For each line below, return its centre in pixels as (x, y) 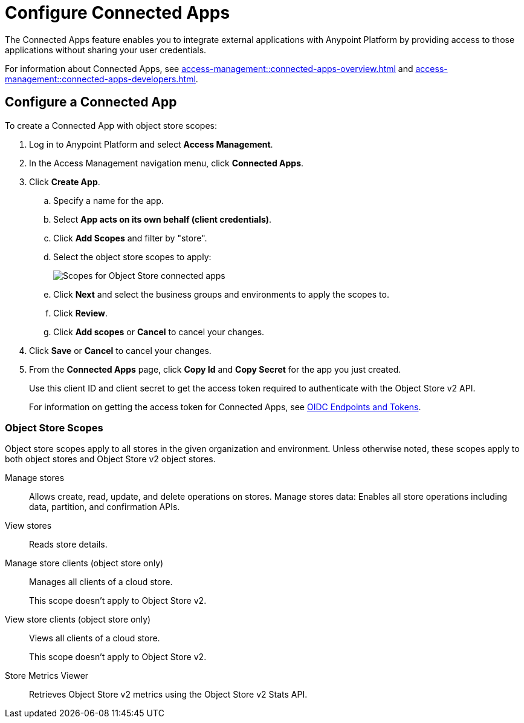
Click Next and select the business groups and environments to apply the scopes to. (221, 294)
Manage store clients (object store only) (84, 563)
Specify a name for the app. (108, 200)
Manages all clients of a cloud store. (101, 582)
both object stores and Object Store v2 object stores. (110, 459)
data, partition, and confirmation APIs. (105, 507)
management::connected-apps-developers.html (100, 79)
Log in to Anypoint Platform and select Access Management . (151, 144)
